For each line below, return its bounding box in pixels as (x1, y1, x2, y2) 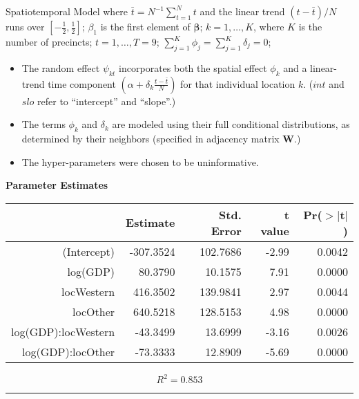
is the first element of (100, 19, 191, 33)
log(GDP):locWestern (11, 323, 115, 340)
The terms (21, 117, 66, 131)
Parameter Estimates (6, 178, 108, 192)
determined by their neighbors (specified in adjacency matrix (21, 131, 280, 145)
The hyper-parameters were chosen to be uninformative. (21, 154, 259, 169)
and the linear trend (200, 4, 285, 18)
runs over (6, 19, 45, 33)
